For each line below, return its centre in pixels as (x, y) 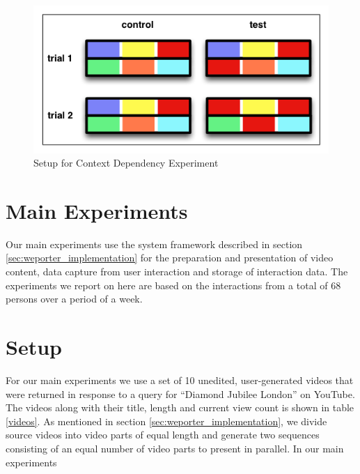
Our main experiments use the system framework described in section (154, 244)
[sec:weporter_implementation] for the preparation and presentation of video (170, 258)
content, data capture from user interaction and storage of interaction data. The (177, 272)
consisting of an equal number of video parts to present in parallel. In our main (175, 448)
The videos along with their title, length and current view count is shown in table (180, 407)
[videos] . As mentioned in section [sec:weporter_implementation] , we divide (166, 421)
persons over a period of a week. (74, 299)
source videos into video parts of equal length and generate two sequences (163, 435)
